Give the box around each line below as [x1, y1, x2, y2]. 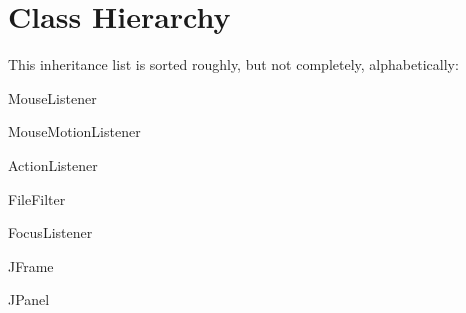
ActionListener [8, 154, 98, 175]
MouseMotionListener [8, 121, 141, 142]
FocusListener [8, 222, 93, 243]
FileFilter [8, 188, 66, 209]
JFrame [8, 255, 54, 276]
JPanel [8, 289, 50, 310]
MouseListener [8, 87, 97, 108]
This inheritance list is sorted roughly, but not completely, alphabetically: [8, 54, 459, 75]
